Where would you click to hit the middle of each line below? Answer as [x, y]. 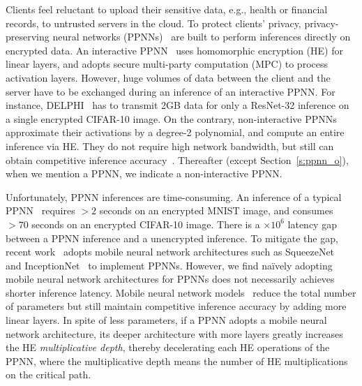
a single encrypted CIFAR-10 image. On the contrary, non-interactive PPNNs [171, 118]
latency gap [312, 224]
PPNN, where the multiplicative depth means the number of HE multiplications [177, 361]
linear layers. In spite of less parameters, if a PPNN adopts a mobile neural [166, 320]
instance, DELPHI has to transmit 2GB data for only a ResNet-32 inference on [178, 105]
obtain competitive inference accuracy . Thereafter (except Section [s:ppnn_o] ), [177, 159]
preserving [28, 37]
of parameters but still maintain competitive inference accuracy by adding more [176, 306]
